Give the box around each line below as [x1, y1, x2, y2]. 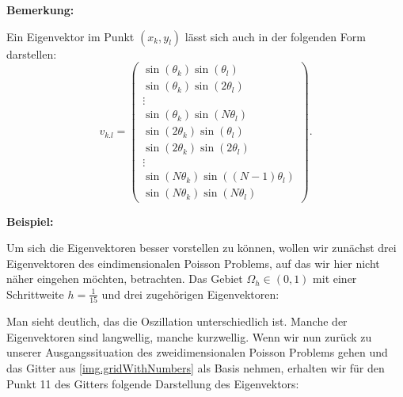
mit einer [313, 270, 357, 287]
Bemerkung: [6, 2, 74, 17]
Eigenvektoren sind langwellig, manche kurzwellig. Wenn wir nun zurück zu [6, 328, 372, 345]
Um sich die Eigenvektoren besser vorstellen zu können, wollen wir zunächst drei [6, 239, 397, 256]
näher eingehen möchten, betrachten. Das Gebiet [6, 270, 243, 287]
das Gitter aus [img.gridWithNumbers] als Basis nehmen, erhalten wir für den [6, 360, 385, 376]
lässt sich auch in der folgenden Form [184, 28, 366, 44]
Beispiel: [6, 212, 54, 229]
